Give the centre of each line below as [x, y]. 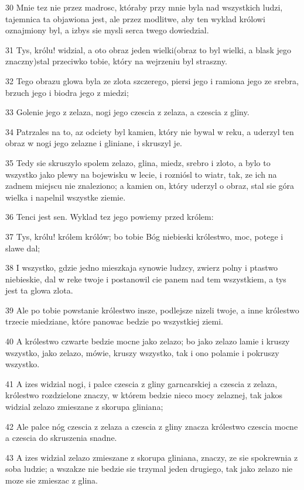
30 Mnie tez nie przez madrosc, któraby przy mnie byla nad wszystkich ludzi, [144, 7]
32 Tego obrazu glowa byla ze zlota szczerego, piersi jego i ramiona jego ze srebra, [152, 80]
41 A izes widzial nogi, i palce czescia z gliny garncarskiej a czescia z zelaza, [141, 383]
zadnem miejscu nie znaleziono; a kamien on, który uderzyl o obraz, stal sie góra [150, 186]
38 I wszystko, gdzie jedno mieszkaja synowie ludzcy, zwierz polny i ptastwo [142, 268]
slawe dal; [23, 248]
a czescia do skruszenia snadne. [61, 438]
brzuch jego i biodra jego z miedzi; [67, 92]
